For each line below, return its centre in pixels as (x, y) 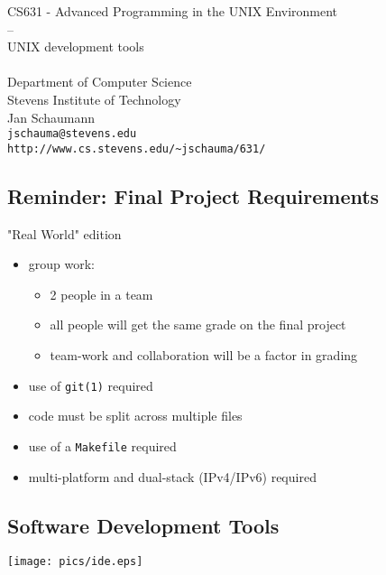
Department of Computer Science (100, 82)
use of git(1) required (91, 385)
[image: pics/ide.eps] (75, 562)
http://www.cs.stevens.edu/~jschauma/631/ (137, 148)
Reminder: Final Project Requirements (193, 195)
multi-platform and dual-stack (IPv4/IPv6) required (172, 476)
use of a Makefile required (102, 445)
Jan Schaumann (51, 117)
